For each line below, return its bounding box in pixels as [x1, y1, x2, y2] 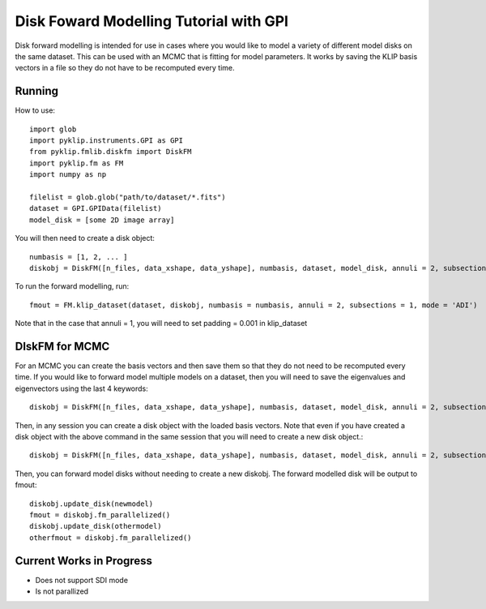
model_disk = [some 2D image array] [29, 215, 175, 225]
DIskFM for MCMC [15, 339, 110, 353]
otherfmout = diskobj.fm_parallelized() [29, 533, 192, 543]
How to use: [15, 105, 56, 115]
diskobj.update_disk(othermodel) [29, 521, 162, 531]
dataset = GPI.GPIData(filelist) [29, 204, 162, 213]
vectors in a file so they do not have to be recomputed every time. [15, 63, 235, 73]
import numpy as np [29, 170, 107, 179]
